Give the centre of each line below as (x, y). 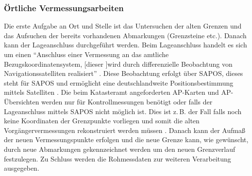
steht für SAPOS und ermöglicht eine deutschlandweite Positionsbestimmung (119, 82)
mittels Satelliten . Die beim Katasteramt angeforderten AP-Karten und (111, 92)
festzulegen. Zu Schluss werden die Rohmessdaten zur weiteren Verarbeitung (118, 158)
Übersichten (22, 101)
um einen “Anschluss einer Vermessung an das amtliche (86, 54)
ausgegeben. (22, 168)
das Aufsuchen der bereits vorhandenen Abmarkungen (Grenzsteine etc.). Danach (125, 35)
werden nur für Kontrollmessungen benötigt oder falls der (127, 101)
